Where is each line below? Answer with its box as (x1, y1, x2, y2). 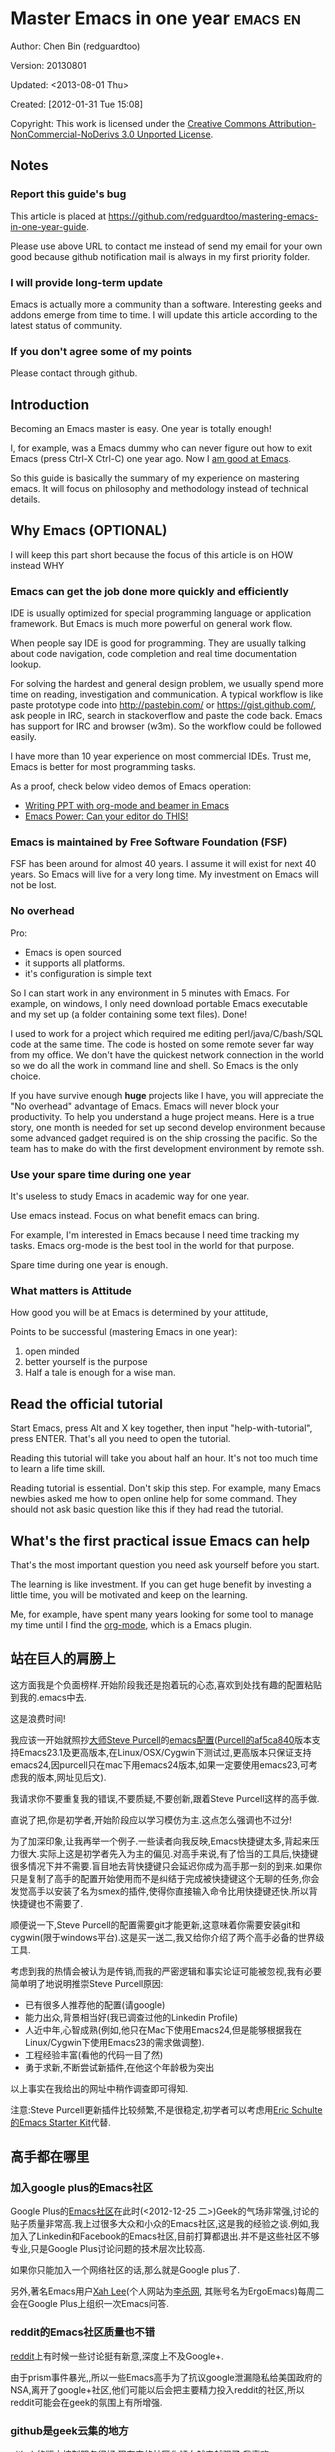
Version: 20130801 (10, 59, 87, 71)
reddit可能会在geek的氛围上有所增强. (10, 2396, 163, 2408)
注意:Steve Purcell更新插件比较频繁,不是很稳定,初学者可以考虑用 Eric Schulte (10, 2103, 323, 2116)
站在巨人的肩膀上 (10, 1650, 116, 1667)
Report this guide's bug (10, 187, 127, 201)
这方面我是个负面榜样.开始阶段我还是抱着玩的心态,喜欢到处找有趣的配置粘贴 (10, 1678, 323, 1691)
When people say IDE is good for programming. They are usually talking (10, 637, 307, 649)
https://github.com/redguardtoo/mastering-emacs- (108, 210, 319, 222)
